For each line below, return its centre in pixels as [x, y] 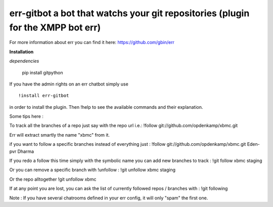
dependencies [24, 61]
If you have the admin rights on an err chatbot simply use [69, 84]
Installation [21, 52]
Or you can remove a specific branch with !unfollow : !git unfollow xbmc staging [92, 170]
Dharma [26, 151]
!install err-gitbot [44, 96]
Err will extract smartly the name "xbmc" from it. [60, 135]
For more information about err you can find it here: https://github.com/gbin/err [92, 43]
